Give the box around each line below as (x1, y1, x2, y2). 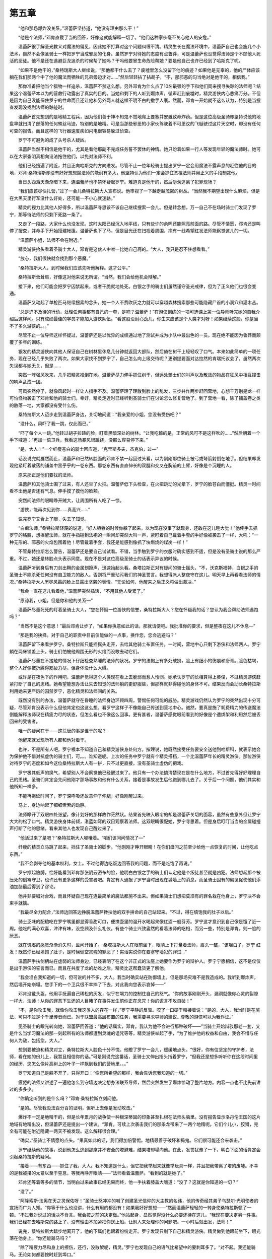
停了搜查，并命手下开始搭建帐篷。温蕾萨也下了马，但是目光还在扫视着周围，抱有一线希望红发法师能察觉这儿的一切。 (9, 228, 252, 234)
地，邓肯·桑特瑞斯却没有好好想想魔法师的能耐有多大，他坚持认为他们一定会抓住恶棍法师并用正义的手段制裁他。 (9, 169, 240, 176)
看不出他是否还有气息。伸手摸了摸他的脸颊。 (9, 488, 102, 494)
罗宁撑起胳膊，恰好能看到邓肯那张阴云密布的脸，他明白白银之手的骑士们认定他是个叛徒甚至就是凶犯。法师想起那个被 (18, 869, 261, 876)
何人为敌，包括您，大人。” (9, 1037, 62, 1043)
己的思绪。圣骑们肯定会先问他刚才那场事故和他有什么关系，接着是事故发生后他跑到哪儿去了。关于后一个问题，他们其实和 (9, 777, 261, 783)
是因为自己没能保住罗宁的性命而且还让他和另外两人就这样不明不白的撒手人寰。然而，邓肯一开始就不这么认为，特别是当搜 (9, 97, 261, 103)
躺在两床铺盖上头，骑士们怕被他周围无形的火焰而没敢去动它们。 (9, 648, 142, 654)
